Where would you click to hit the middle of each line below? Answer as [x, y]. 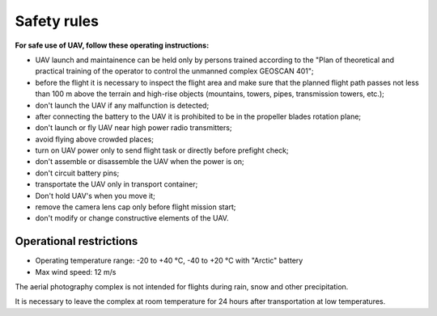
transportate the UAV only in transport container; [117, 184]
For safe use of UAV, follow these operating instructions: [112, 45]
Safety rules [57, 21]
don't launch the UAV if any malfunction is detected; [122, 105]
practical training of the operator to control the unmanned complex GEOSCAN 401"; [174, 71]
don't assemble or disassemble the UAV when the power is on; [140, 162]
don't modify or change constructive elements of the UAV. [132, 218]
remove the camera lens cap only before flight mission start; [136, 207]
